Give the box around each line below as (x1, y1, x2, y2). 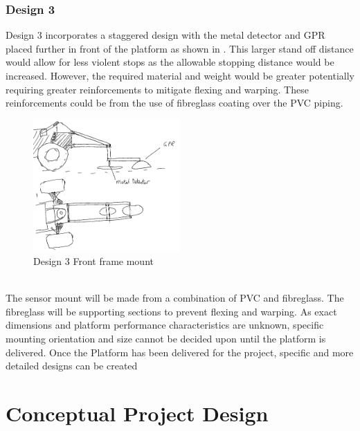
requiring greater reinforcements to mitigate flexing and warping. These (6, 82, 309, 96)
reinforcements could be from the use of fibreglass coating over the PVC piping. (6, 95, 343, 110)
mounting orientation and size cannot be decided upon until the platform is (6, 331, 326, 346)
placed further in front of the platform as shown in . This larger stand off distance (6, 41, 354, 55)
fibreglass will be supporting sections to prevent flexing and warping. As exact (6, 304, 337, 318)
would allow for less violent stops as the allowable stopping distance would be (6, 55, 334, 69)
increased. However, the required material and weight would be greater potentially (6, 68, 354, 82)
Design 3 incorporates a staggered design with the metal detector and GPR (6, 28, 325, 42)
